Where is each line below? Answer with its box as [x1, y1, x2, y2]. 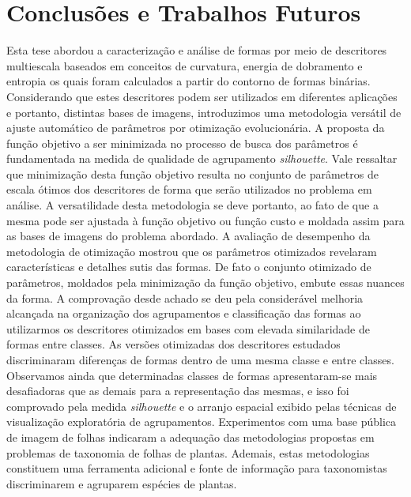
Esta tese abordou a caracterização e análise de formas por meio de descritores [6, 42, 387, 58]
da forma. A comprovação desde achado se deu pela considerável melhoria [6, 289, 364, 306]
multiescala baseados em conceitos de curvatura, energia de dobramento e [6, 57, 363, 73]
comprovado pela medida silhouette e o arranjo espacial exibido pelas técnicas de [6, 397, 397, 414]
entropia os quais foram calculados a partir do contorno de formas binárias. [6, 73, 371, 89]
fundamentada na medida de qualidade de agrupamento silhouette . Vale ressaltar [6, 150, 398, 167]
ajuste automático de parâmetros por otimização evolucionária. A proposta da [6, 119, 385, 136]
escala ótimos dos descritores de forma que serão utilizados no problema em [6, 181, 372, 198]
